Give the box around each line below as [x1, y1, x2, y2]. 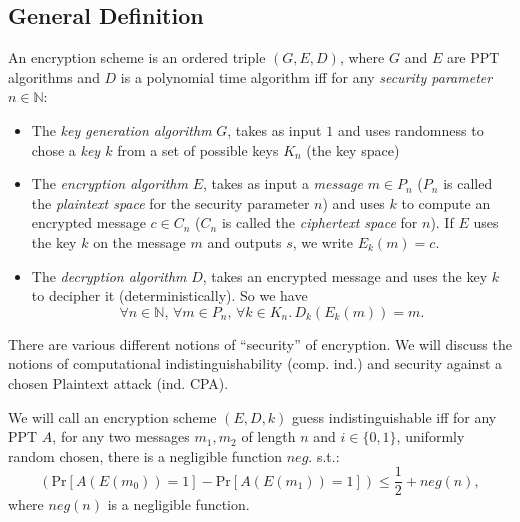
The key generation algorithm [31, 119, 212, 140]
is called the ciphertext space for [221, 212, 418, 233]
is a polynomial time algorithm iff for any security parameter [120, 66, 493, 87]
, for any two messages [52, 426, 190, 447]
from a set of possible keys [117, 139, 279, 160]
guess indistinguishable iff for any [292, 406, 497, 427]
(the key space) [306, 139, 400, 160]
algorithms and [8, 66, 100, 87]
